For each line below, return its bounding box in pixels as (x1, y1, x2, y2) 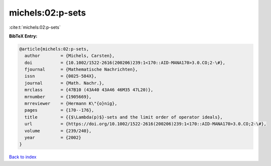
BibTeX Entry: (9, 33, 38, 39)
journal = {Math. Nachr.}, (24, 80, 104, 86)
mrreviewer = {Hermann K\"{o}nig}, (24, 101, 117, 107)
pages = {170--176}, (24, 108, 95, 113)
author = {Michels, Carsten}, (24, 53, 115, 58)
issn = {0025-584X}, (24, 74, 97, 79)
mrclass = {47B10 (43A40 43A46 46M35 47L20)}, (24, 87, 153, 92)
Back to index (9, 154, 37, 160)
